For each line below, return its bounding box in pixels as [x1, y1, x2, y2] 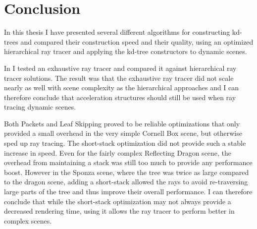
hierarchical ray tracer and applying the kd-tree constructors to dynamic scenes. [4, 46, 247, 57]
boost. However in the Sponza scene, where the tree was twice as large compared [4, 167, 249, 177]
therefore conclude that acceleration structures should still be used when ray [4, 92, 236, 102]
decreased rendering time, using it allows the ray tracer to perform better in [4, 206, 235, 216]
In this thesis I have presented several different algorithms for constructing [4, 27, 230, 37]
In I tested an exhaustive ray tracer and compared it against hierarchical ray [4, 62, 237, 73]
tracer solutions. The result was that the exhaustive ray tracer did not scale [4, 72, 234, 83]
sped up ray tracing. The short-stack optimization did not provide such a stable [4, 138, 246, 148]
